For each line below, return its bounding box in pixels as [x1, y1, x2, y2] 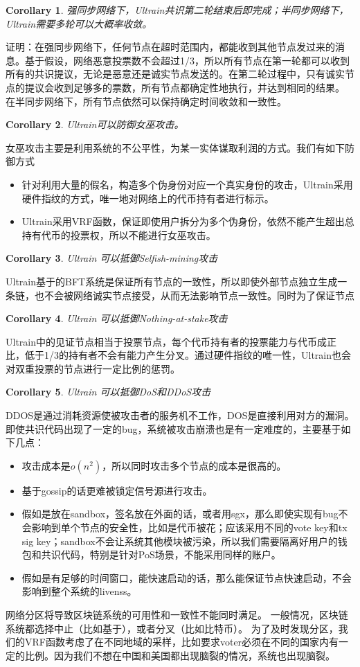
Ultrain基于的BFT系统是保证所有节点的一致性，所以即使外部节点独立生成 [6, 274, 338, 288]
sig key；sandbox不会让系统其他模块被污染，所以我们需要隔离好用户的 [21, 533, 338, 548]
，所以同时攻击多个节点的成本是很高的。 [102, 458, 287, 472]
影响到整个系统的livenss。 [21, 584, 137, 598]
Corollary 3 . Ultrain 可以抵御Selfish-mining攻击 [6, 251, 218, 265]
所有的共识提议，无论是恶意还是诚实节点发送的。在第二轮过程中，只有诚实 [6, 66, 345, 81]
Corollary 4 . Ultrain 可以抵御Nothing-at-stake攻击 [6, 311, 228, 326]
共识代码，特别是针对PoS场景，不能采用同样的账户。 [41, 547, 281, 562]
